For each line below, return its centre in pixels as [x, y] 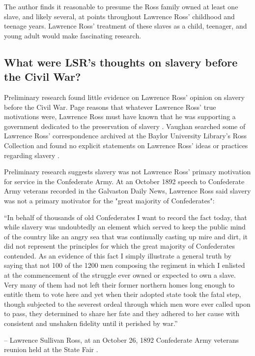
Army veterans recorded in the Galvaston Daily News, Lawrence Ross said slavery [127, 191]
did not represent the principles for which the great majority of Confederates [119, 246]
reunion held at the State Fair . [51, 349]
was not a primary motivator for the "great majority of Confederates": [109, 200]
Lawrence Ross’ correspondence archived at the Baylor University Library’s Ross [126, 136]
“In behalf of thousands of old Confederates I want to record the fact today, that [126, 217]
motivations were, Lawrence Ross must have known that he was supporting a [120, 116]
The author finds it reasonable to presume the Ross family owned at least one [121, 6]
